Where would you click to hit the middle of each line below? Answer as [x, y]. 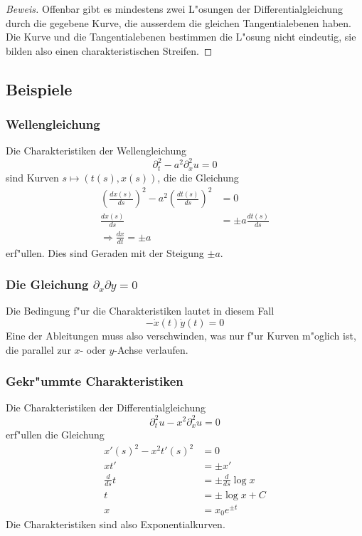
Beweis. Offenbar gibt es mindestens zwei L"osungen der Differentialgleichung [174, 9]
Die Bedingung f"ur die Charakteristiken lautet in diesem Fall [140, 311]
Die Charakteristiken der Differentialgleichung [106, 408]
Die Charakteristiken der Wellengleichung [96, 151]
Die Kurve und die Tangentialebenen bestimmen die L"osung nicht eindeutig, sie [181, 37]
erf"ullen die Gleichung [55, 434]
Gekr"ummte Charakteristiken [95, 381]
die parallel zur [38, 349]
